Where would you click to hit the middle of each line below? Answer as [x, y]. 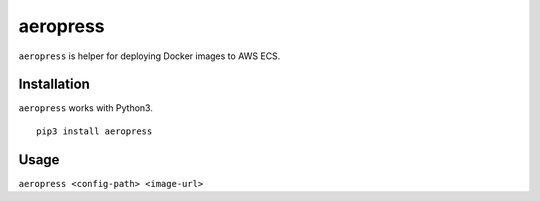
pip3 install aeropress [94, 131]
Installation [54, 84]
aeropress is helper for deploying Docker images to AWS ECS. [149, 56]
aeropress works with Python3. [86, 108]
